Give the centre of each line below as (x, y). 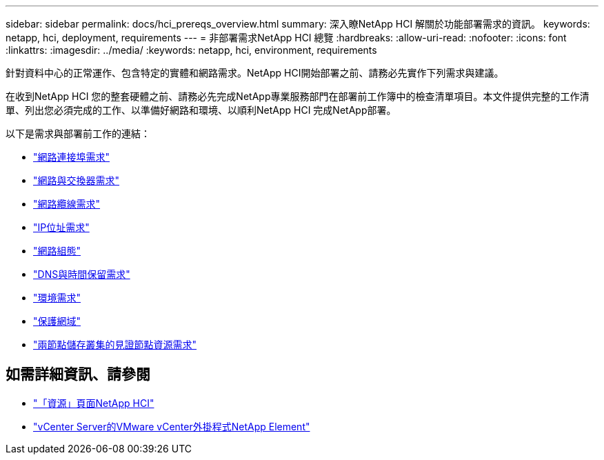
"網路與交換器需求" (77, 180)
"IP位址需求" (61, 227)
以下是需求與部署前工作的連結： (78, 133)
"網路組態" (57, 251)
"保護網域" (57, 321)
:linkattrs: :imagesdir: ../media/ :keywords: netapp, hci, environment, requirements (191, 50)
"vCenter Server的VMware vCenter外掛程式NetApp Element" (172, 426)
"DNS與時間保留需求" (82, 274)
